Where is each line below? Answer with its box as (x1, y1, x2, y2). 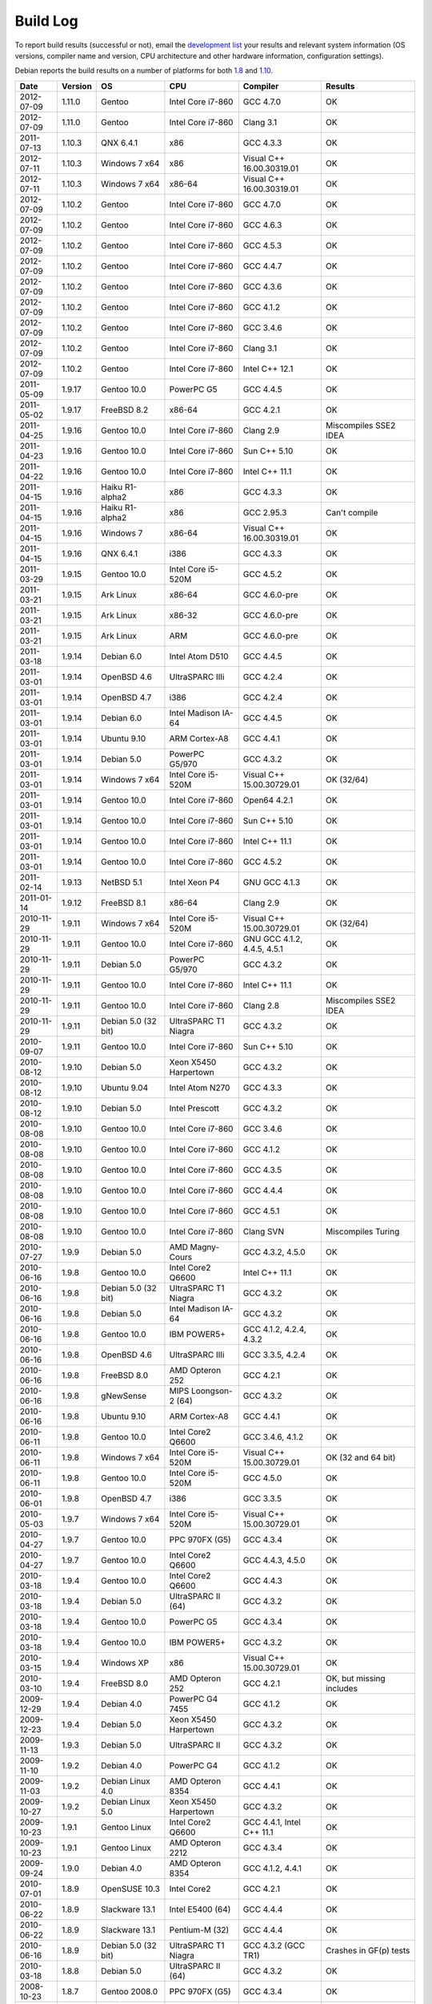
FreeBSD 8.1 (101, 897, 146, 908)
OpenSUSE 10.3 (101, 1883, 160, 1894)
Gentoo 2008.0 (101, 1986, 158, 1997)
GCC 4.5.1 (242, 1205, 280, 1216)
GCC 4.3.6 (242, 281, 282, 292)
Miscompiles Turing (325, 1226, 400, 1237)
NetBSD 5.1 (101, 876, 143, 887)
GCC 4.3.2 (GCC (242, 1940, 306, 1951)
